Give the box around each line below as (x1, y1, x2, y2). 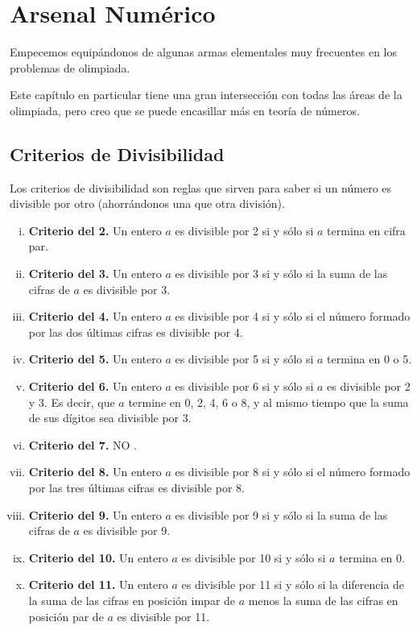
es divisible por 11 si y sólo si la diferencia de (181, 576, 405, 593)
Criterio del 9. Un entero (28, 506, 162, 523)
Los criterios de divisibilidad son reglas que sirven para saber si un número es (10, 179, 392, 196)
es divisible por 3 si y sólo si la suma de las (175, 265, 388, 282)
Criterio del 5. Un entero (28, 350, 162, 367)
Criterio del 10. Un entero (28, 549, 168, 566)
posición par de (28, 607, 104, 624)
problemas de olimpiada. (10, 59, 130, 76)
